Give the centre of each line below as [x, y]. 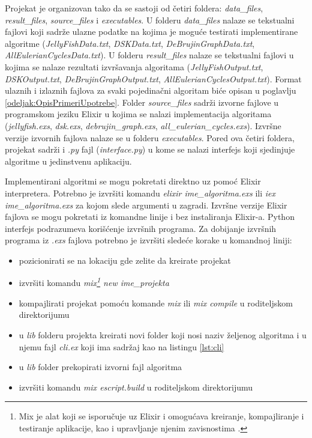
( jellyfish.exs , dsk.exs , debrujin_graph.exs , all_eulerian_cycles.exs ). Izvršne [143, 125]
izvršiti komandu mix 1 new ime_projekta [94, 282]
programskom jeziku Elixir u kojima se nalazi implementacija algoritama [138, 114]
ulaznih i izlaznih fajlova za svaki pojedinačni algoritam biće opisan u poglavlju [151, 90]
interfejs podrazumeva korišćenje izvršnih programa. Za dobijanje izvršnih [141, 228]
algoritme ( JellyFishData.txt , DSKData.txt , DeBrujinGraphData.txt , [130, 43]
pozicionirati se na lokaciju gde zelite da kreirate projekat [125, 260]
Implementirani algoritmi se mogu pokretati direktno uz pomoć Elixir [133, 181]
